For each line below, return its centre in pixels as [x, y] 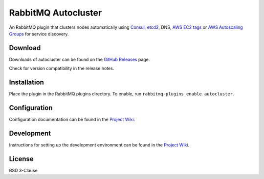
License [21, 159]
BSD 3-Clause [23, 170]
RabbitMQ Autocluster [55, 13]
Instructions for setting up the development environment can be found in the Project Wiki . [99, 145]
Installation [26, 82]
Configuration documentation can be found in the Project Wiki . [72, 120]
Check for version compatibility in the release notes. [62, 69]
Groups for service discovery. [39, 34]
